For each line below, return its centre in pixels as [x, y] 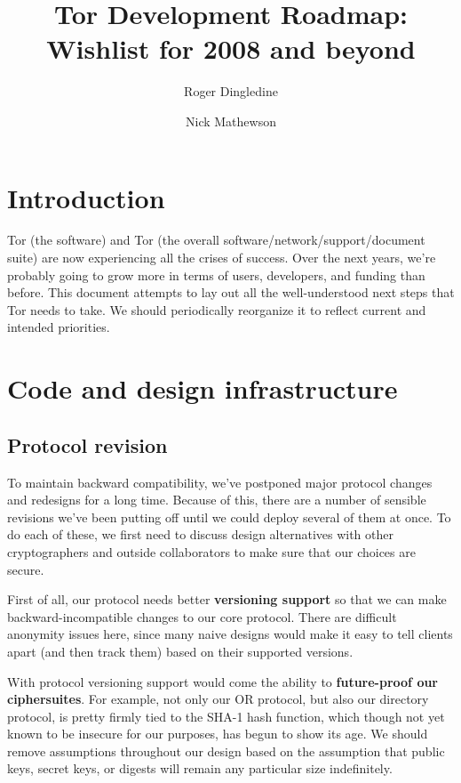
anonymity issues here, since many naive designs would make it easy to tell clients [230, 634]
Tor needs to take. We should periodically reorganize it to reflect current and [217, 309]
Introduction [86, 197]
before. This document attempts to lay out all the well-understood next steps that [231, 292]
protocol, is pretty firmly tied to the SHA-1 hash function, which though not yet [226, 716]
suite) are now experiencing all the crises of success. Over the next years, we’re [222, 258]
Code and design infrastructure [203, 388]
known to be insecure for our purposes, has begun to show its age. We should [218, 734]
